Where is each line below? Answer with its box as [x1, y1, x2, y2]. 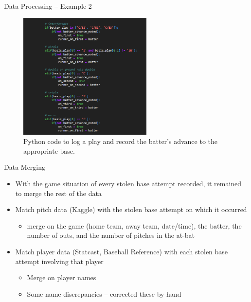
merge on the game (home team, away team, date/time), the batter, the [27, 220, 242, 231]
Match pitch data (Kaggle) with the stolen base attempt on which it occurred [15, 204, 247, 214]
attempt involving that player [15, 256, 104, 266]
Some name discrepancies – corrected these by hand [27, 288, 181, 299]
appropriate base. [23, 145, 75, 156]
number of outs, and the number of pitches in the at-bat [27, 230, 195, 240]
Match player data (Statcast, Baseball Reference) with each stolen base [15, 246, 228, 256]
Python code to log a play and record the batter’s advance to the [23, 136, 217, 146]
